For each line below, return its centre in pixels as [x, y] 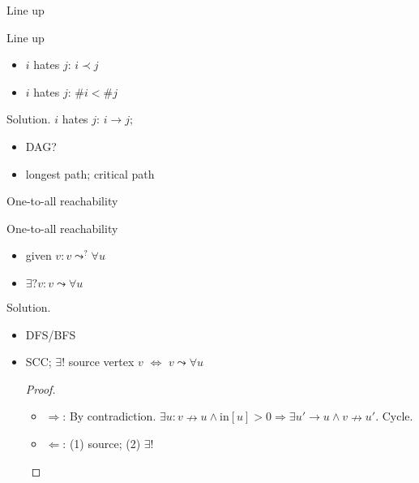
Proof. [41, 388]
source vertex [101, 362]
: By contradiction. [109, 416]
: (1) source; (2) [102, 443]
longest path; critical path [90, 173]
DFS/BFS [51, 334]
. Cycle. [394, 416]
